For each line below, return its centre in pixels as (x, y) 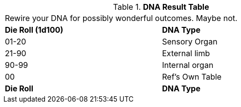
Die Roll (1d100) (34, 30)
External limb (186, 53)
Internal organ (188, 65)
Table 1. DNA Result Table (161, 7)
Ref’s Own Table (192, 77)
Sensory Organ (190, 42)
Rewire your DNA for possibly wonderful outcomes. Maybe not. (121, 18)
